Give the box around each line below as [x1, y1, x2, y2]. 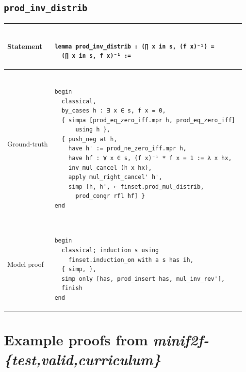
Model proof [7, 259, 44, 269]
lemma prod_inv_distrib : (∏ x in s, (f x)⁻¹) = [54, 43, 214, 50]
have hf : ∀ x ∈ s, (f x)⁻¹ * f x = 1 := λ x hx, [68, 155, 232, 162]
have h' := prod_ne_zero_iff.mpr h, [68, 145, 187, 152]
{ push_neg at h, [61, 135, 117, 143]
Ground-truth [7, 138, 48, 148]
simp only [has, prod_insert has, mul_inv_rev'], [61, 275, 225, 282]
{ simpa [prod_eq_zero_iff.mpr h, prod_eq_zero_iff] [61, 116, 235, 124]
